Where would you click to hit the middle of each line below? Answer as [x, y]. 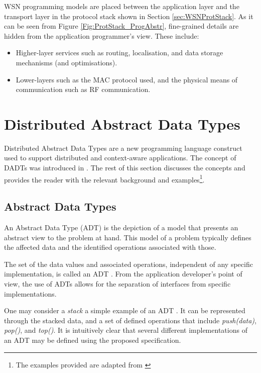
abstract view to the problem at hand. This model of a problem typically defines [128, 237]
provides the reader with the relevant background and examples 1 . [104, 178]
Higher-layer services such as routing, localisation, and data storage [119, 53]
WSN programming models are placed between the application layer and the [122, 6]
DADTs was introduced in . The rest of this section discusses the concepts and [125, 168]
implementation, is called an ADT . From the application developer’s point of [123, 274]
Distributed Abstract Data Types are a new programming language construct [123, 148]
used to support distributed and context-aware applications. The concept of [120, 158]
